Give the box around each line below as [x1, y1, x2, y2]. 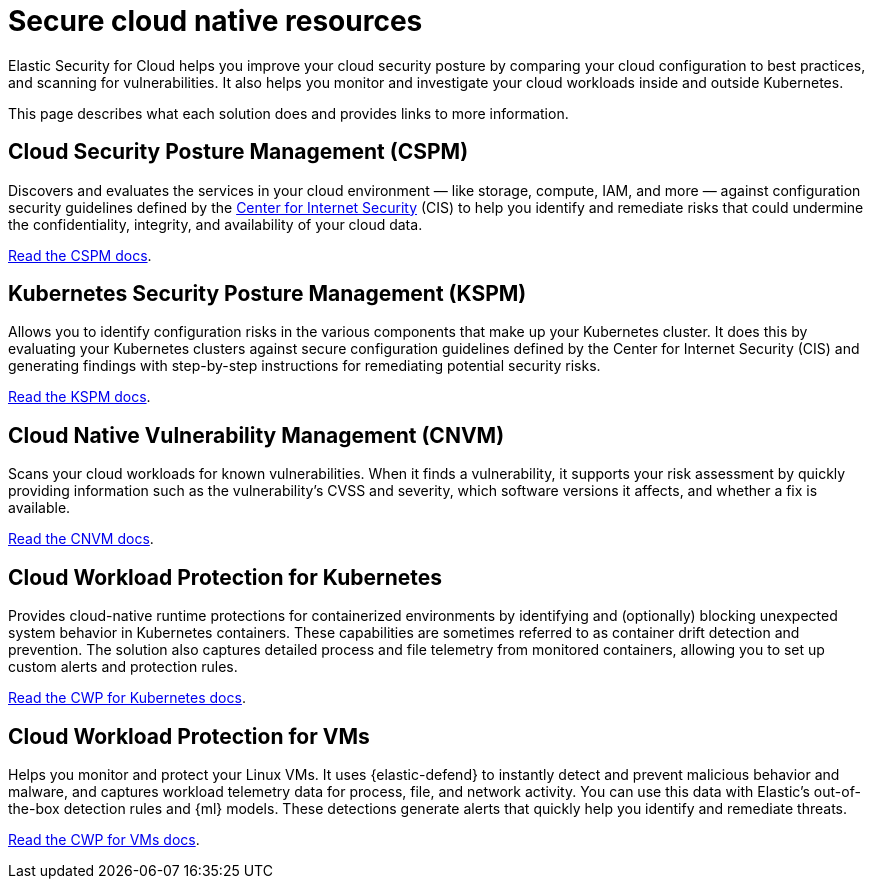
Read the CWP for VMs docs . [8, 830, 200, 848]
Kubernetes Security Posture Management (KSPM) [8, 281, 527, 307]
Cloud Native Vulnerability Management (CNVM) [8, 422, 505, 448]
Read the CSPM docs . [8, 246, 152, 264]
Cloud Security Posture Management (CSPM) [8, 139, 469, 165]
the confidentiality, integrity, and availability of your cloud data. [8, 215, 423, 233]
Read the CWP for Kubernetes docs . [8, 689, 246, 707]
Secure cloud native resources [8, 4, 423, 38]
